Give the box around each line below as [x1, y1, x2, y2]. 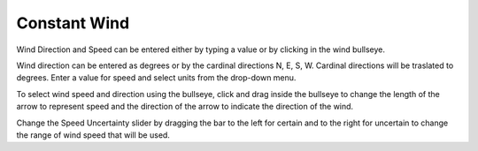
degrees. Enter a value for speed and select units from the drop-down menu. [16, 72, 297, 83]
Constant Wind [16, 13, 130, 33]
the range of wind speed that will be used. [16, 129, 170, 140]
